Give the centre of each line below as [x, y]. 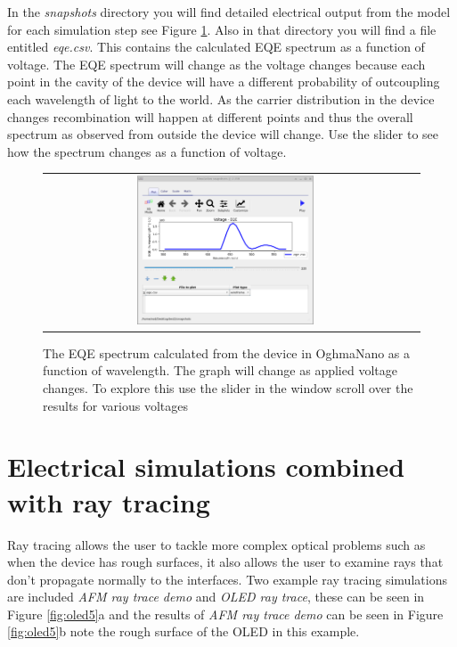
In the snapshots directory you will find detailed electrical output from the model [229, 12]
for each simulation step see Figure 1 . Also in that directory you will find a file [222, 29]
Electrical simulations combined [206, 467]
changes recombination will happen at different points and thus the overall [210, 116]
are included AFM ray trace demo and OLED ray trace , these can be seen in [216, 597]
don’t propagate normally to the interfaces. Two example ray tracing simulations [227, 579]
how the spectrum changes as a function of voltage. [147, 151]
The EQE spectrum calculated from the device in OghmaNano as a [227, 352]
